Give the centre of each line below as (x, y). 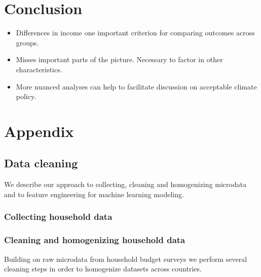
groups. (27, 42)
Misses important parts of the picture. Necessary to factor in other (119, 59)
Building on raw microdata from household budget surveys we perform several (126, 259)
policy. (26, 96)
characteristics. (39, 69)
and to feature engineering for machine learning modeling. (94, 194)
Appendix (39, 131)
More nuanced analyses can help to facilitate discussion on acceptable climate (136, 86)
